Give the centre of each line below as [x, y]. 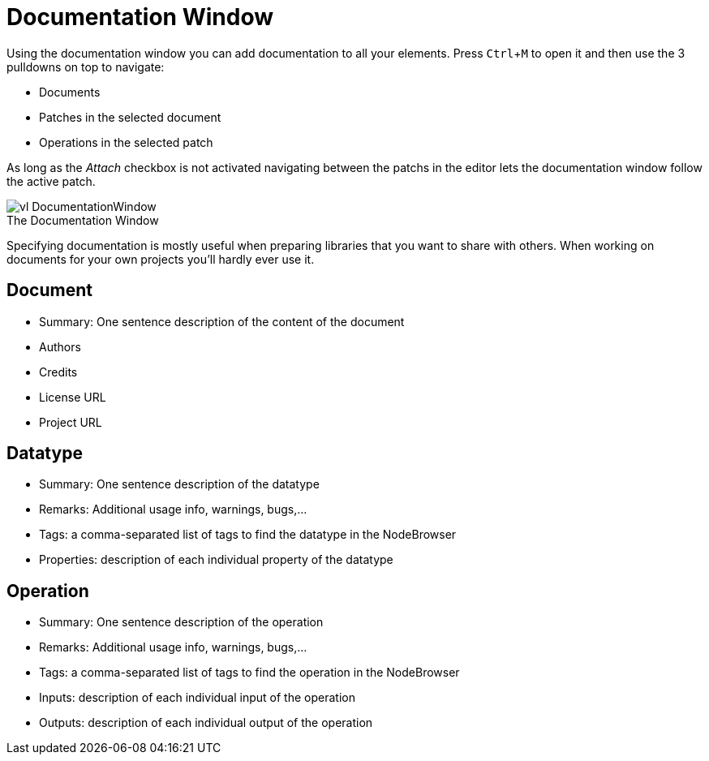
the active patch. [51, 181]
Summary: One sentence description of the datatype [179, 484]
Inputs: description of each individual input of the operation [197, 698]
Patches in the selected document [130, 117]
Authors [60, 346]
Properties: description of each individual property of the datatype [216, 560]
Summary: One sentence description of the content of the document [222, 321]
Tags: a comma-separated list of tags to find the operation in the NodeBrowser [249, 673]
